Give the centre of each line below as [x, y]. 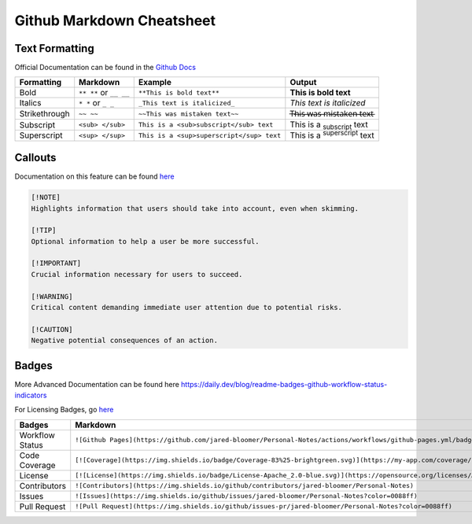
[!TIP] [44, 231]
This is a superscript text [332, 135]
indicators [31, 395]
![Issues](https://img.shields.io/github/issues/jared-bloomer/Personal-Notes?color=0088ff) [247, 496]
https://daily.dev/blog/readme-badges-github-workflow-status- [284, 384]
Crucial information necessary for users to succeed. [137, 274]
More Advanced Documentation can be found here [97, 384]
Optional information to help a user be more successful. [145, 241]
